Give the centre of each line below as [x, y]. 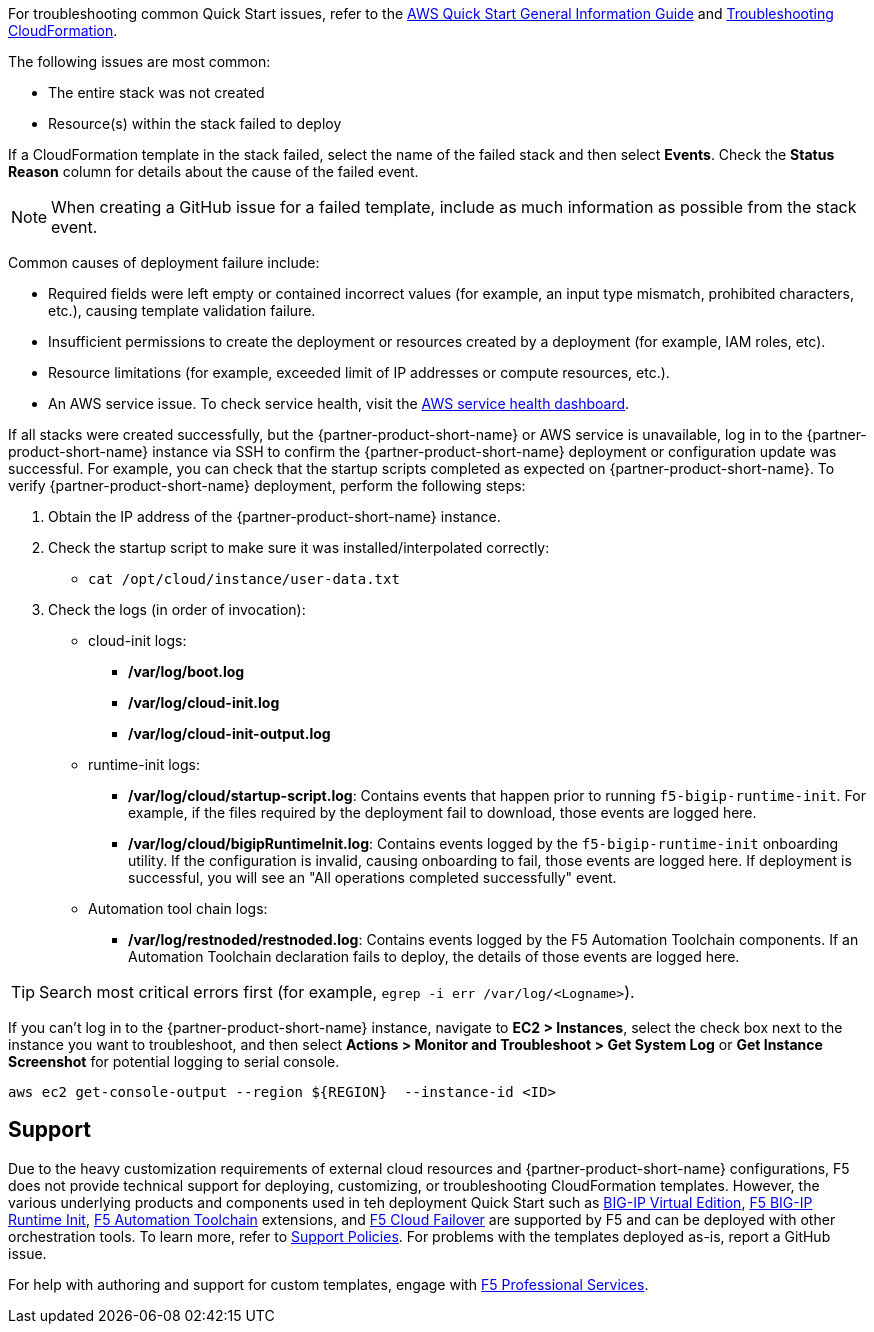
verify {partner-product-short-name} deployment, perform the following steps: [267, 485]
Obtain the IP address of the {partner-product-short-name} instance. [274, 516]
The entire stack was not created [156, 92]
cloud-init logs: [137, 640]
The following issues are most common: [139, 61]
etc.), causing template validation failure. [182, 310]
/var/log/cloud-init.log [204, 702]
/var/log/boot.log [186, 671]
